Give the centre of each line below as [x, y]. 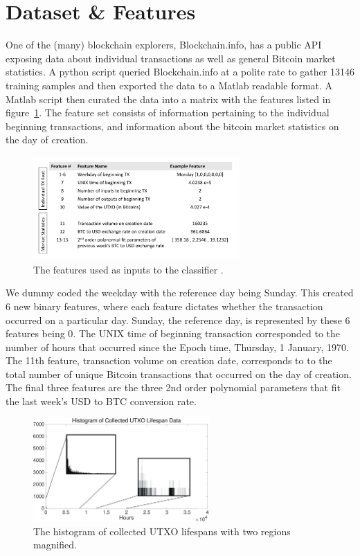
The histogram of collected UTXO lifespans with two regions [162, 531]
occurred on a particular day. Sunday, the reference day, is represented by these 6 [178, 320]
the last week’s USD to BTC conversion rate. [101, 401]
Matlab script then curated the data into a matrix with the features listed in [168, 99]
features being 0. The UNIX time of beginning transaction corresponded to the [173, 333]
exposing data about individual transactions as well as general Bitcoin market [171, 58]
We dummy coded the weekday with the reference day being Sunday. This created [180, 293]
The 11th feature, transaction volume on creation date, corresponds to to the [169, 360]
